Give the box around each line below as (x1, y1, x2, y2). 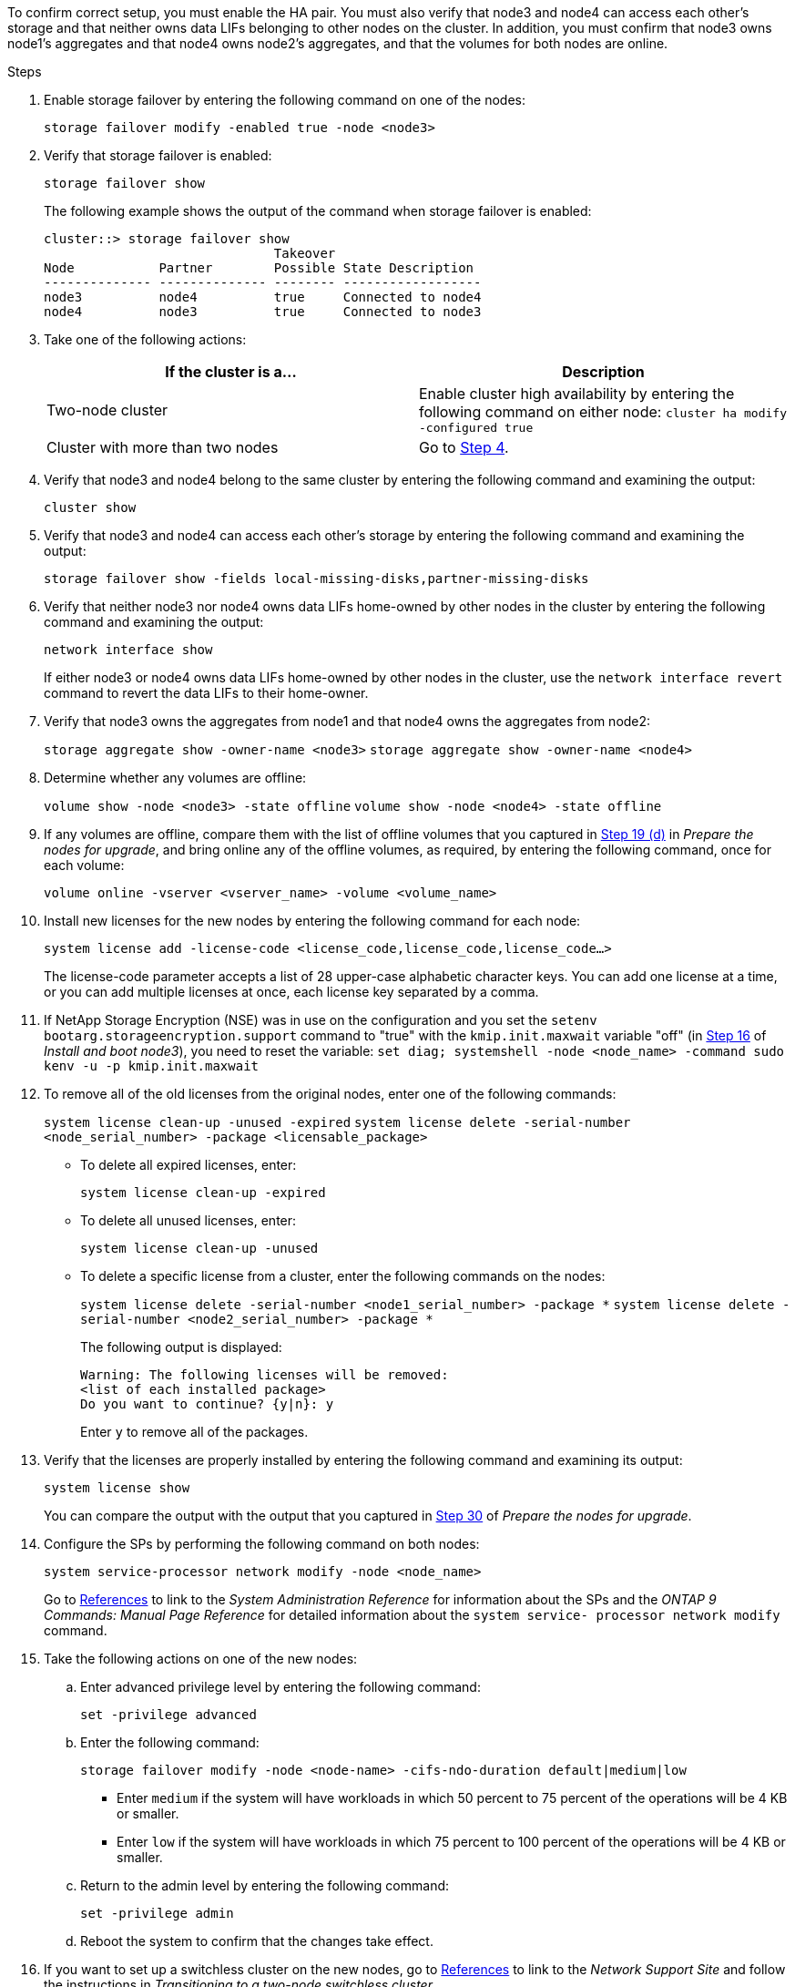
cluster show (44, 500, 137, 515)
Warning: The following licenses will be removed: (80, 1367, 449, 1382)
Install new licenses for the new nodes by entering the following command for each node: (44, 913, 581, 928)
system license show (44, 1480, 190, 1495)
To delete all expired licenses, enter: (80, 1157, 297, 1173)
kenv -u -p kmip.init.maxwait (44, 1059, 260, 1073)
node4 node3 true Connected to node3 (44, 304, 482, 319)
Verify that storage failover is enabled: (44, 148, 272, 163)
